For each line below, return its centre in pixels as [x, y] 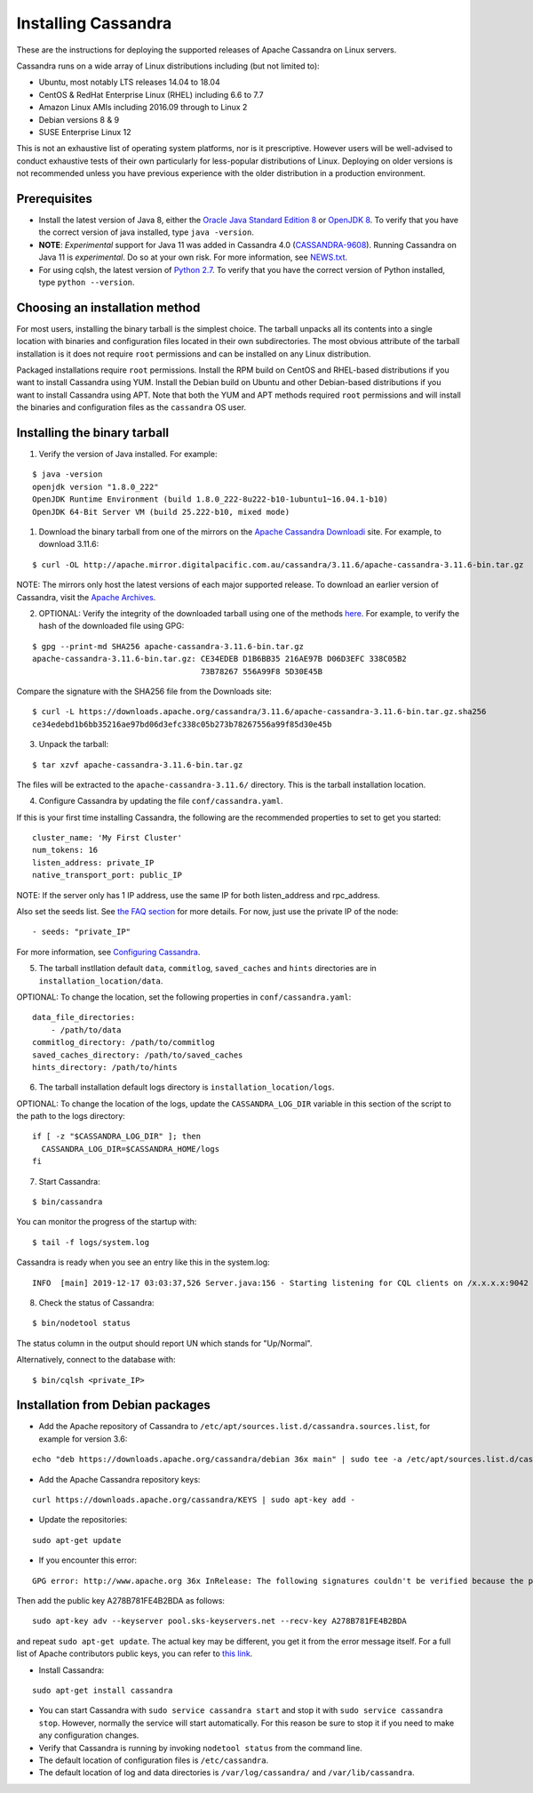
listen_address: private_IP [93, 862]
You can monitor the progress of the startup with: [107, 1222]
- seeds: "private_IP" [82, 932]
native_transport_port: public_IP [107, 875]
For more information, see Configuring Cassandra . [108, 952]
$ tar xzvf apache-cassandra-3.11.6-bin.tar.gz [138, 764]
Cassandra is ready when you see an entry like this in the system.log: [143, 1262]
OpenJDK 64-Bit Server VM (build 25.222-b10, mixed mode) [161, 512]
